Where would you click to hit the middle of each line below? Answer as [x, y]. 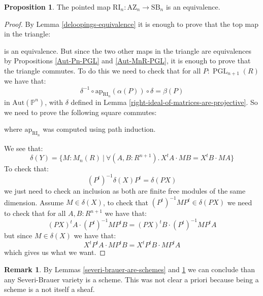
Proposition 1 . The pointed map [57, 7]
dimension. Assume [34, 202]
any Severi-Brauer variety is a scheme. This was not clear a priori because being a [131, 279]
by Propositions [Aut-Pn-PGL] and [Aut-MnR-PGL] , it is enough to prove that [127, 61]
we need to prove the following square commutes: [80, 112]
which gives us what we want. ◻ [55, 252]
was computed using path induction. [99, 129]
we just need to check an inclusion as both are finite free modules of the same [125, 191]
